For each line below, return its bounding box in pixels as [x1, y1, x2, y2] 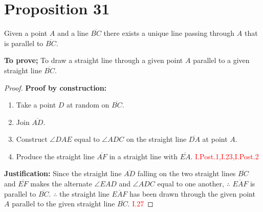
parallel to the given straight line [12, 198, 115, 209]
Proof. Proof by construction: [4, 82, 107, 93]
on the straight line [126, 134, 187, 144]
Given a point [4, 28, 48, 38]
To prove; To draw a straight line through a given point [4, 55, 183, 66]
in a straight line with [109, 151, 178, 161]
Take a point [16, 99, 56, 110]
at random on [67, 99, 109, 110]
